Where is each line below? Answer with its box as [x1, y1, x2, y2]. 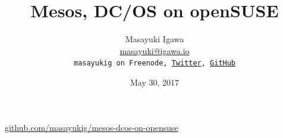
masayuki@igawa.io [120, 44, 190, 57]
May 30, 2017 [130, 76, 180, 88]
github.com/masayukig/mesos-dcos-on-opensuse [5, 121, 178, 133]
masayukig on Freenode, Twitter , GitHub [73, 59, 236, 68]
